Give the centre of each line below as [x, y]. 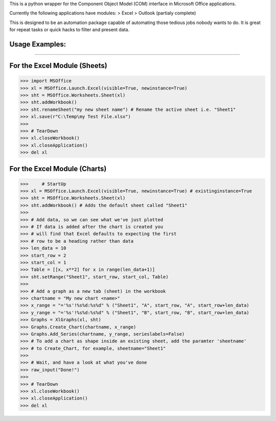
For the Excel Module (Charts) [58, 169]
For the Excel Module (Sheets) [58, 66]
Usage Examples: [38, 44]
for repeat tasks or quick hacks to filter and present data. [70, 30]
